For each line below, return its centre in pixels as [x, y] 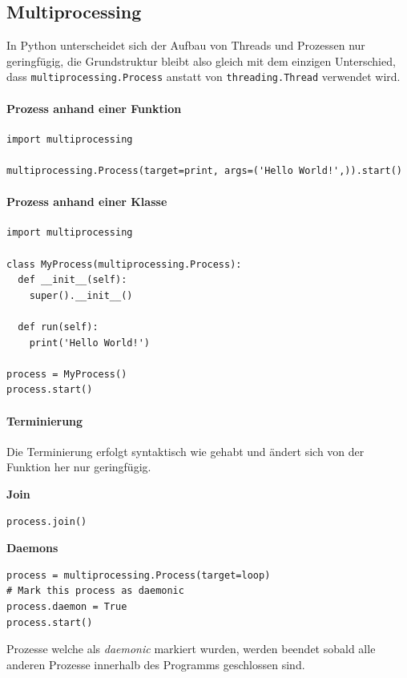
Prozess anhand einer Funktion [94, 108]
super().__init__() [81, 295]
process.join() [47, 521]
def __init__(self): [73, 280]
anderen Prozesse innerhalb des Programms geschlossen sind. [156, 664]
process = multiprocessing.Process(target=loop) [139, 575]
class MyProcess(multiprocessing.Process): [124, 264]
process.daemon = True [67, 606]
